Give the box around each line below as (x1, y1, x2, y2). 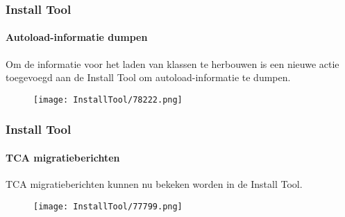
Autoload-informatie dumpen (6, 30, 148, 44)
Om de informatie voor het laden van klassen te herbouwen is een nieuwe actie (6, 56, 339, 71)
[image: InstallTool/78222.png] (33, 94, 183, 105)
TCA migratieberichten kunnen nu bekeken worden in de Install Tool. (6, 177, 303, 191)
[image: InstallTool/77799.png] (33, 201, 183, 211)
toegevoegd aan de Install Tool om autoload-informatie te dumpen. (6, 70, 291, 85)
